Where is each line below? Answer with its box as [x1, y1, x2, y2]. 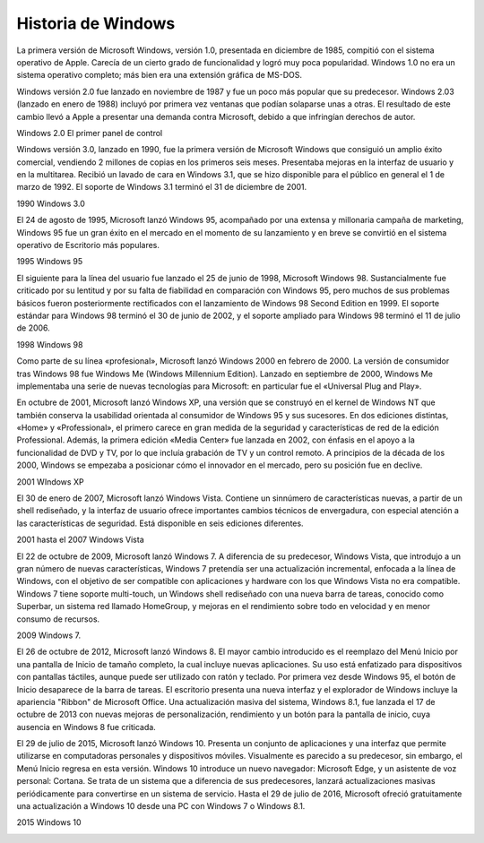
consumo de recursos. [16, 614, 100, 624]
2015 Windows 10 [16, 817, 82, 828]
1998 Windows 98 [16, 339, 83, 349]
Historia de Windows [16, 13, 176, 33]
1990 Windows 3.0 [16, 198, 85, 209]
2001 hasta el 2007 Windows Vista [16, 534, 144, 546]
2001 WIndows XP [16, 476, 84, 487]
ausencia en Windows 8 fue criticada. [16, 721, 156, 732]
